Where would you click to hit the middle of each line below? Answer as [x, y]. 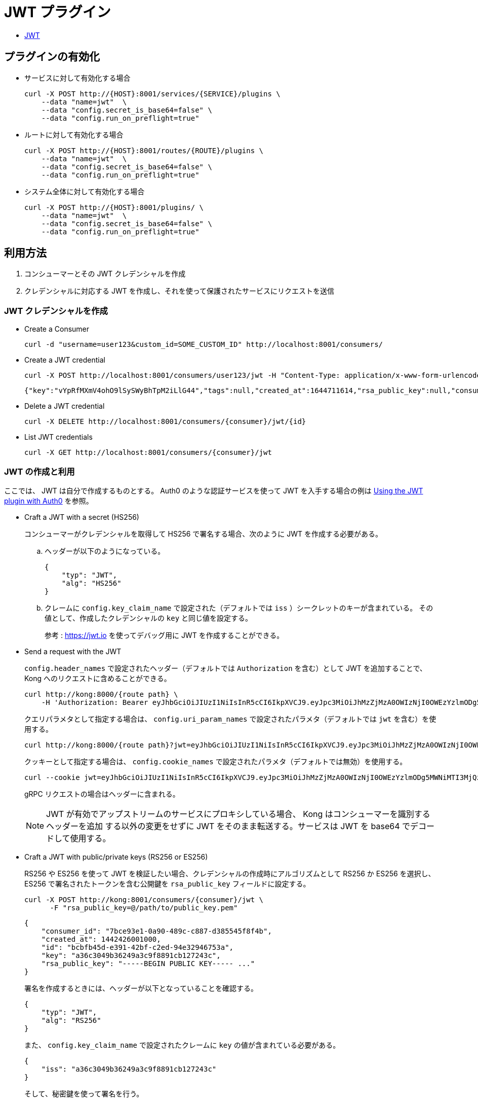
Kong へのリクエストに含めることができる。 [98, 678]
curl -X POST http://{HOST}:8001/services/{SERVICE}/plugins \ [152, 94]
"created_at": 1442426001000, [101, 939]
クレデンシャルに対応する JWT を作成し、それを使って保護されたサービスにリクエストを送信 [179, 291]
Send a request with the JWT [73, 651]
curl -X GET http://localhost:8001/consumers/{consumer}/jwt [148, 453]
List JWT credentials [58, 437]
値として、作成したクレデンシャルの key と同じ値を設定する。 [149, 618]
